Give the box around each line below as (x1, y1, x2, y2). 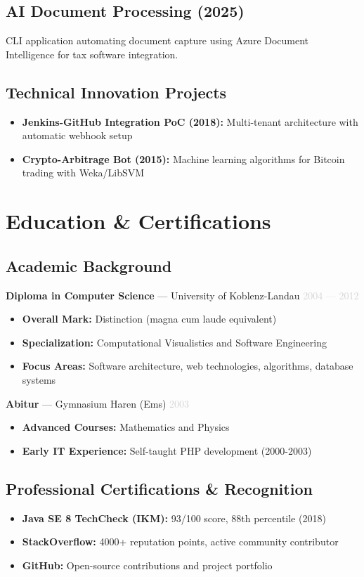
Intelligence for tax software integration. (6, 46, 178, 61)
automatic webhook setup (22, 128, 133, 143)
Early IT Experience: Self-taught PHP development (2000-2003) (22, 443, 312, 458)
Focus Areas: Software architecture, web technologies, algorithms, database (22, 358, 353, 373)
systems (22, 372, 56, 387)
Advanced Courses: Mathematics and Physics (22, 420, 230, 434)
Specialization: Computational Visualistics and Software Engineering (22, 335, 327, 349)
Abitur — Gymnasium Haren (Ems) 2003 (6, 396, 190, 410)
